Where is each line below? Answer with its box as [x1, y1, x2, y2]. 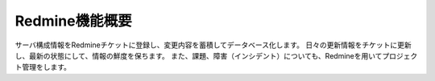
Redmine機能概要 [14, 12, 132, 30]
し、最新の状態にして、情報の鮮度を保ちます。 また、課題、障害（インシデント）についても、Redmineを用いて [14, 51, 383, 60]
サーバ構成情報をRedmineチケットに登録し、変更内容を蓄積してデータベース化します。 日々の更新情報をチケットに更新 [14, 40, 412, 50]
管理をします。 [21, 63, 72, 72]
